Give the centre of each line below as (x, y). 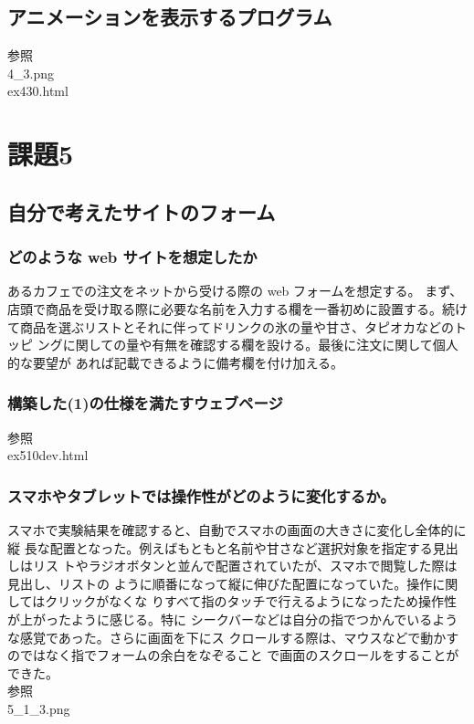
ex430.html (38, 91)
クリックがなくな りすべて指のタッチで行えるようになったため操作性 (251, 601)
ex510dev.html (48, 455)
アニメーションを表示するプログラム (170, 17)
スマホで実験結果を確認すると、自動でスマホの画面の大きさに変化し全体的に (237, 529)
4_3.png (31, 73)
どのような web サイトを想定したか (132, 257)
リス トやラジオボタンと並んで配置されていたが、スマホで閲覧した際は (245, 566)
